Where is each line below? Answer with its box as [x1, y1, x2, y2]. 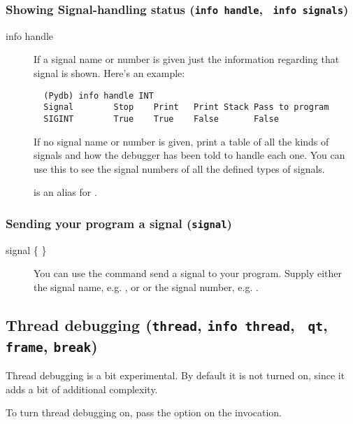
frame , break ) [6, 334, 98, 356]
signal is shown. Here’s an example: [34, 65, 185, 80]
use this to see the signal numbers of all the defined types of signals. [34, 161, 325, 176]
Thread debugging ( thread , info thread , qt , [6, 313, 328, 335]
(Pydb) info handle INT [43, 90, 154, 101]
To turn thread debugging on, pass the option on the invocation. [6, 405, 282, 420]
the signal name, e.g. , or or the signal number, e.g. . [34, 279, 259, 294]
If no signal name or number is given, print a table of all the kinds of [34, 134, 329, 148]
